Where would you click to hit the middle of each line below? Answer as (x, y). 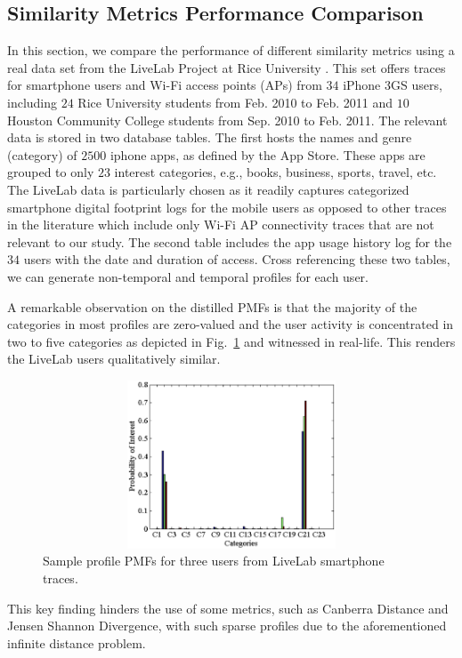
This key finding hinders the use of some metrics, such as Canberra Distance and (228, 608)
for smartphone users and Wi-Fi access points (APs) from (165, 85)
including (32, 102)
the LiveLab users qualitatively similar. (114, 359)
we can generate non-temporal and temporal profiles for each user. (188, 276)
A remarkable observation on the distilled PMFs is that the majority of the (212, 306)
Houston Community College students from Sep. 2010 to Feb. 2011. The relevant (227, 120)
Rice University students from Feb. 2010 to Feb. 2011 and (235, 102)
